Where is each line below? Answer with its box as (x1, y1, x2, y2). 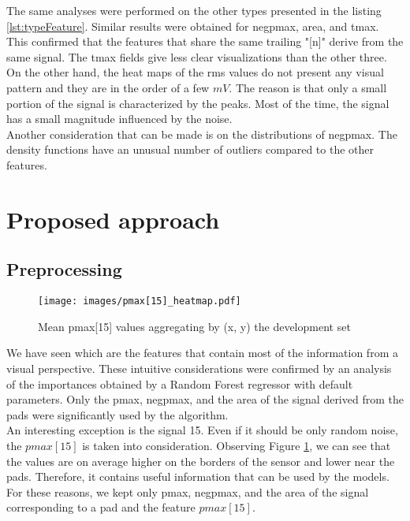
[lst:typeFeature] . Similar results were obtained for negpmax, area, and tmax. (6, 17, 379, 34)
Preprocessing (6, 257, 122, 281)
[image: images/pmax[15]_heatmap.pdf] (38, 296, 241, 307)
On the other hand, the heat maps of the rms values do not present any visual (6, 64, 384, 80)
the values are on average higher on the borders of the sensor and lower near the (6, 452, 395, 469)
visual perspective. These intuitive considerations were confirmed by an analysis (6, 359, 392, 376)
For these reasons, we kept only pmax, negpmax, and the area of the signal (6, 483, 369, 500)
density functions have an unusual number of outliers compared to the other (6, 141, 374, 158)
